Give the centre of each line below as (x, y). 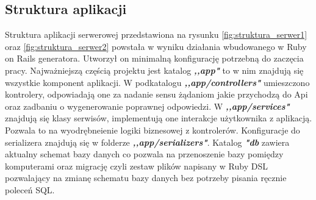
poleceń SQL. (30, 189)
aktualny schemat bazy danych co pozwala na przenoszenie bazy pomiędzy (144, 154)
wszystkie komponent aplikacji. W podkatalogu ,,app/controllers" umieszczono (157, 82)
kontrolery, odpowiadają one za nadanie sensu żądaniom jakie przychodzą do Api (156, 94)
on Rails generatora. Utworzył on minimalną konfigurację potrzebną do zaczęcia (154, 58)
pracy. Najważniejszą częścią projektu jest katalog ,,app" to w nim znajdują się (154, 70)
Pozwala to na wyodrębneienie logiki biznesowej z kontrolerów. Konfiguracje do (153, 130)
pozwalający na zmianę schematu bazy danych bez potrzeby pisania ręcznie (146, 178)
